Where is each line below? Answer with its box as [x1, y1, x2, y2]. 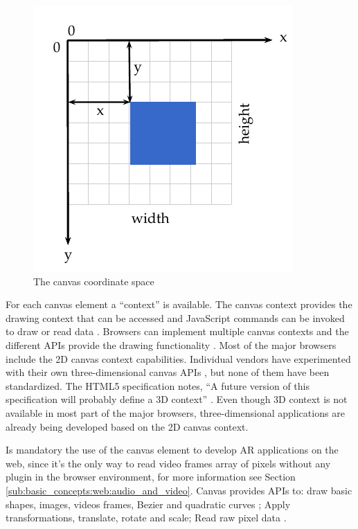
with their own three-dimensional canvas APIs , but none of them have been [6, 365, 330, 379]
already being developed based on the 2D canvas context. [6, 419, 249, 433]
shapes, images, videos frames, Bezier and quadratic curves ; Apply [6, 496, 291, 511]
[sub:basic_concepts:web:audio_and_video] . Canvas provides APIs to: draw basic [6, 483, 352, 497]
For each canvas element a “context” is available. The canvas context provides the [6, 297, 352, 312]
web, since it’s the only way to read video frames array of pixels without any [6, 456, 331, 470]
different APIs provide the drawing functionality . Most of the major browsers [6, 337, 337, 352]
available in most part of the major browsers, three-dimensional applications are [6, 405, 345, 420]
